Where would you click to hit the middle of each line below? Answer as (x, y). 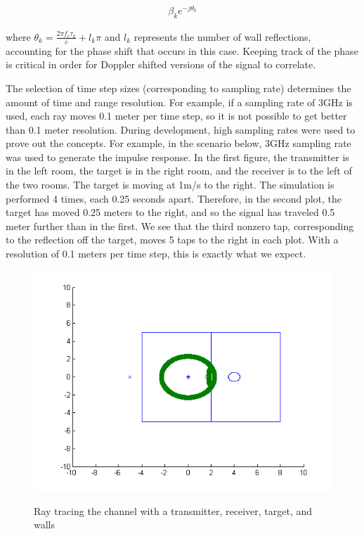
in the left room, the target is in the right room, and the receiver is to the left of (179, 171)
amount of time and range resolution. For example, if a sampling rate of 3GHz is (179, 102)
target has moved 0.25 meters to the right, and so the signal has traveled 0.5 (170, 212)
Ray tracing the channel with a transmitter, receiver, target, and (173, 510)
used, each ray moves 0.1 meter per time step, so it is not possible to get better (176, 116)
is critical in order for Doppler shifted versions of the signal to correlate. (161, 64)
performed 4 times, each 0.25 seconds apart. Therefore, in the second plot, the (174, 198)
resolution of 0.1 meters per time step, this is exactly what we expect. (156, 254)
